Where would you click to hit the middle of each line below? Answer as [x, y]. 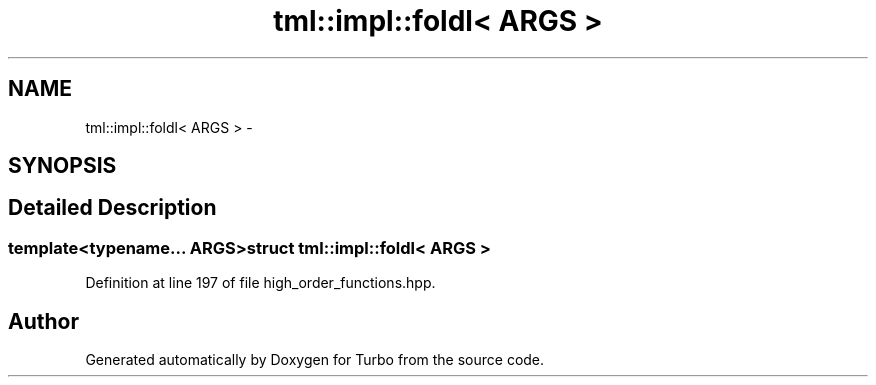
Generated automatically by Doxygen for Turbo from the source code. [315, 360]
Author [43, 321]
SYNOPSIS [62, 166]
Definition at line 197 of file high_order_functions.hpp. [260, 283]
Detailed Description [112, 208]
